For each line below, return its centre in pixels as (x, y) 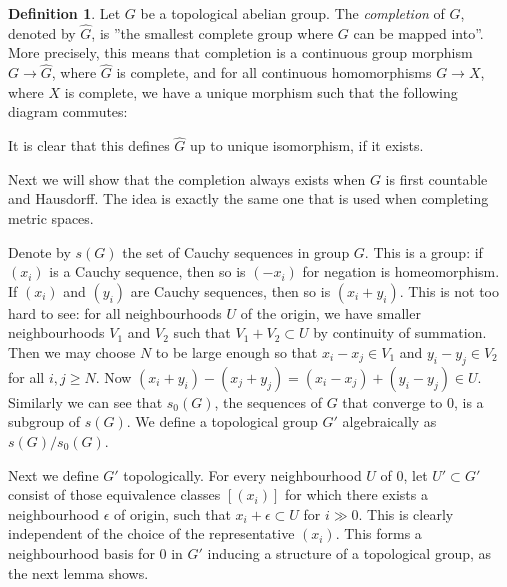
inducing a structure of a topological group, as (349, 552)
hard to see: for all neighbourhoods (115, 312)
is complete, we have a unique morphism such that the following (261, 91)
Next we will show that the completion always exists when (187, 178)
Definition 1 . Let (64, 13)
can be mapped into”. (418, 32)
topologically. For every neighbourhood (242, 474)
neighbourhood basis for (81, 552)
